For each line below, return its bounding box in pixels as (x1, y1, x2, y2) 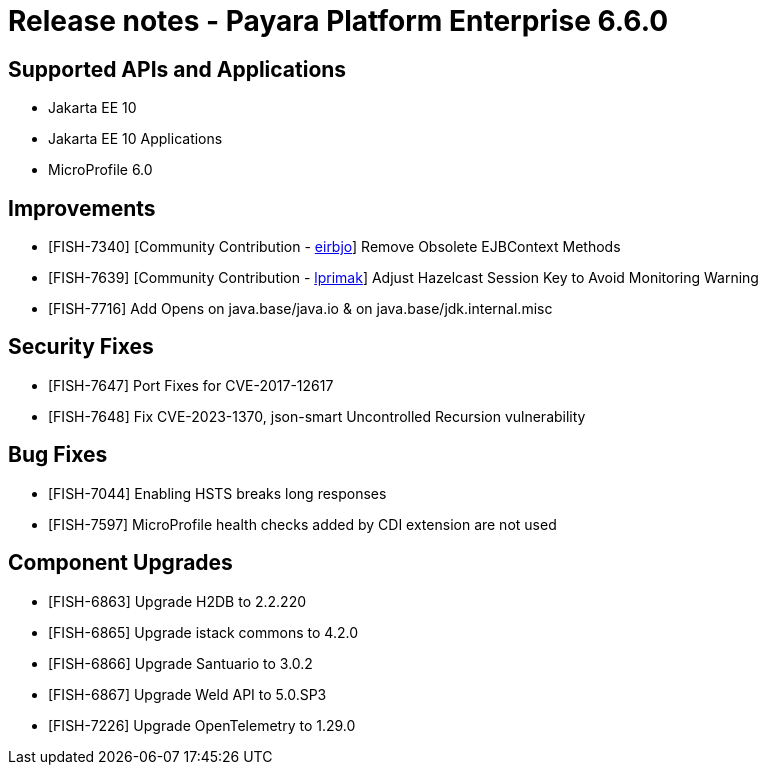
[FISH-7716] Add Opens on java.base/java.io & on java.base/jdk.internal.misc (48, 300, 553, 318)
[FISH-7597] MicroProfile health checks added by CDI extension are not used (48, 515, 557, 533)
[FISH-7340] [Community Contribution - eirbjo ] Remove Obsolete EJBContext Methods (48, 238, 621, 256)
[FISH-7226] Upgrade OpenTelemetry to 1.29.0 (48, 716, 356, 734)
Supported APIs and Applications (8, 56, 347, 82)
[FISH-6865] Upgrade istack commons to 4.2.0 (48, 623, 358, 641)
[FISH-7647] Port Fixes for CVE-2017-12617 (48, 376, 334, 394)
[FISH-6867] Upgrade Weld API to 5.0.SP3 (48, 685, 327, 703)
